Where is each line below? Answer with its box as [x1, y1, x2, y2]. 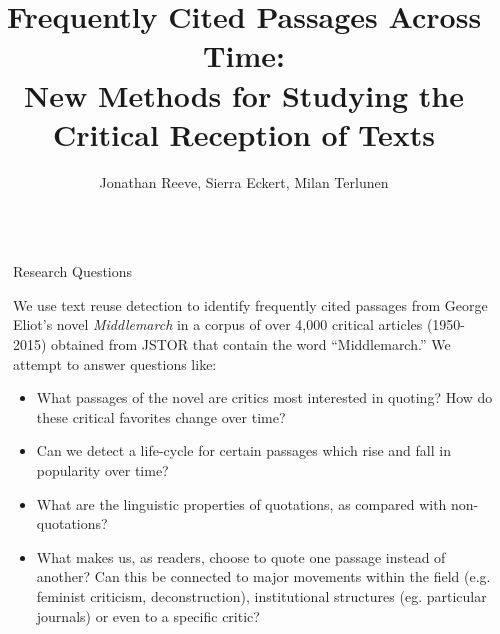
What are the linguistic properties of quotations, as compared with [36, 493, 447, 514]
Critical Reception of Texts [53, 113, 435, 154]
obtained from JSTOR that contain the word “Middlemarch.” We [51, 334, 451, 355]
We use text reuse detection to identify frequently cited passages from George [13, 294, 488, 315]
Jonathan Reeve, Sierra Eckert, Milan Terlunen [99, 171, 389, 192]
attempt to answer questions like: [13, 353, 217, 374]
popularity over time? [36, 460, 169, 481]
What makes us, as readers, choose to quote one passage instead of [36, 546, 446, 567]
